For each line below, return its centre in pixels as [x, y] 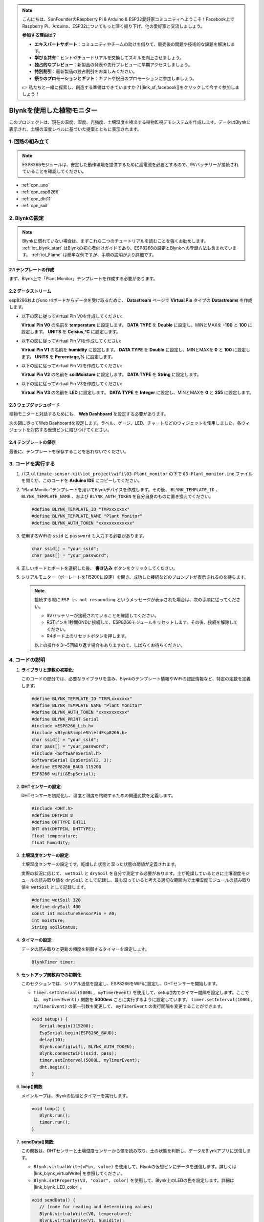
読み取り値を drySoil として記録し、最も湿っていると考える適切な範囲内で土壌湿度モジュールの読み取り [145, 880]
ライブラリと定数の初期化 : [48, 670]
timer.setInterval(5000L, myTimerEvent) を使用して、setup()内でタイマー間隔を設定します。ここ [139, 993]
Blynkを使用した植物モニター [53, 111]
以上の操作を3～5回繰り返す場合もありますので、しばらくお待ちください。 [110, 645]
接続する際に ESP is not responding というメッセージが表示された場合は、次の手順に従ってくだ [135, 600]
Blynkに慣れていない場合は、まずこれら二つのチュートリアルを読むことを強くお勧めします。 [115, 241]
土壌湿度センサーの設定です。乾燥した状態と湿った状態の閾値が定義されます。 [100, 864]
